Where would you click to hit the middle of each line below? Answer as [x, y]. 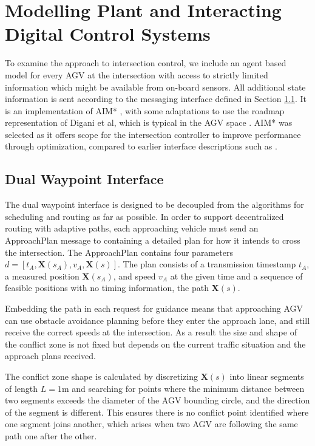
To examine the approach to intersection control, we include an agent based [146, 63]
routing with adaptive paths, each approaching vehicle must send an [132, 228]
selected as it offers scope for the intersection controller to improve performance [153, 134]
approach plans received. [50, 356]
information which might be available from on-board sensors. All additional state [155, 87]
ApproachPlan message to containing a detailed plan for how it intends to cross [153, 240]
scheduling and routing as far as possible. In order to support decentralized [144, 216]
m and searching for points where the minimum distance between [183, 388]
